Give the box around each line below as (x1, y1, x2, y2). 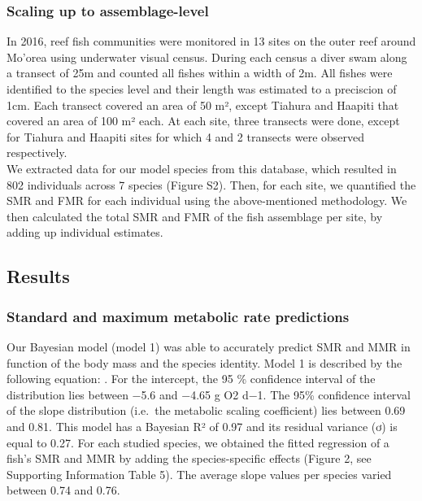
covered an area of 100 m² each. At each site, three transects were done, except (7, 112, 400, 129)
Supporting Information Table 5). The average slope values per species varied (7, 465, 392, 482)
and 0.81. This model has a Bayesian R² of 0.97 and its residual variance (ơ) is (7, 417, 398, 434)
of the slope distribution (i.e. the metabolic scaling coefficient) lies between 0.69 (7, 402, 406, 419)
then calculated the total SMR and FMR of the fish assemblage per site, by (7, 207, 383, 224)
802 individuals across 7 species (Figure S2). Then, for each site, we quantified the (7, 176, 416, 193)
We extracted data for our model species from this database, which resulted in (7, 159, 397, 176)
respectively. (7, 144, 67, 161)
